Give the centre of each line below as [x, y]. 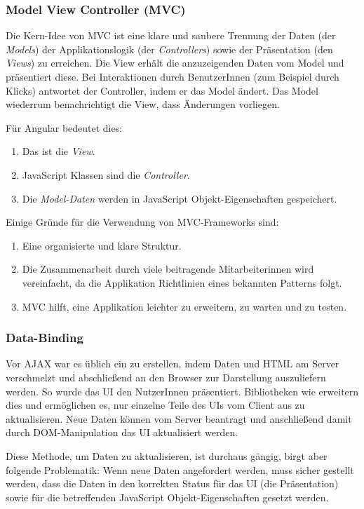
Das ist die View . [59, 151]
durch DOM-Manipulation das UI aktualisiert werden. [122, 432]
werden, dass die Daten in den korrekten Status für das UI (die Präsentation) [172, 483]
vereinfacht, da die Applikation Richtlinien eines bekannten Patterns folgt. [182, 282]
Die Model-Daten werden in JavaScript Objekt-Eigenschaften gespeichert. [180, 198]
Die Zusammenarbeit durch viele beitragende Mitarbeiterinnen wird [168, 269]
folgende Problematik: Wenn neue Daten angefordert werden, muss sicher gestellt [180, 469]
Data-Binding [45, 338]
